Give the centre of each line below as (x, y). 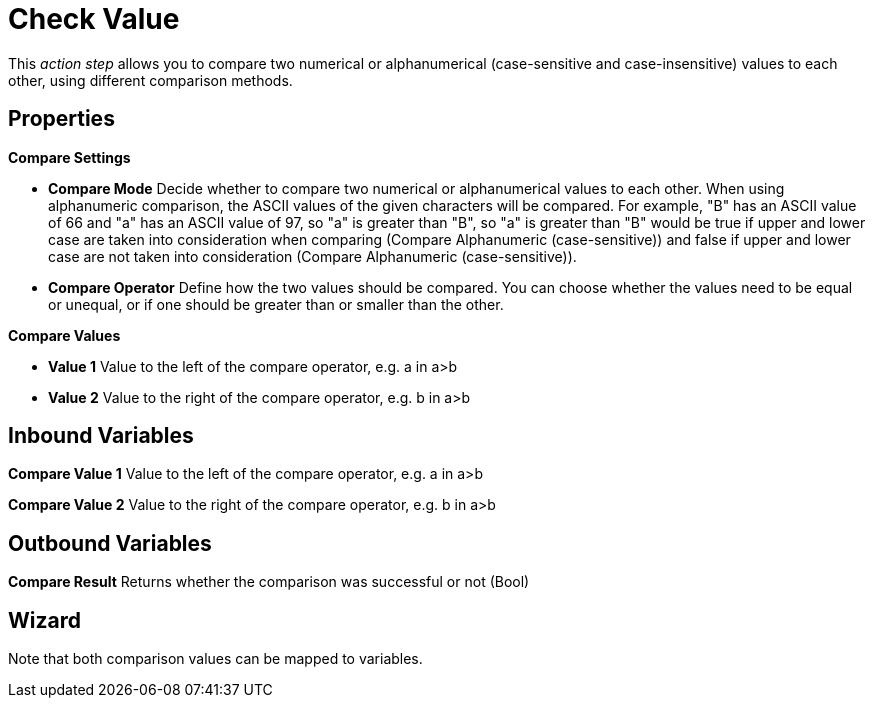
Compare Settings (69, 157)
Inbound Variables (101, 436)
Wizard (44, 620)
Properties (61, 119)
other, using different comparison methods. (150, 80)
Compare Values (64, 335)
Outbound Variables (110, 543)
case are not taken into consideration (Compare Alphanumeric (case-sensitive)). (312, 256)
